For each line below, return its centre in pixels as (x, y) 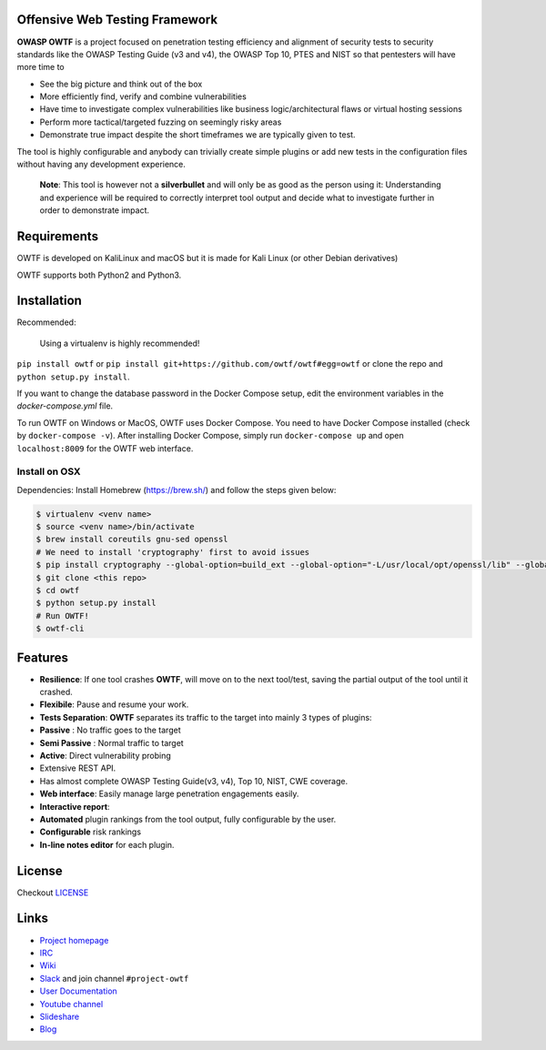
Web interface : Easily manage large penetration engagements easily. (169, 794)
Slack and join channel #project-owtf (114, 978)
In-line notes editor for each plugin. (107, 844)
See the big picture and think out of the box (121, 84)
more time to (40, 67)
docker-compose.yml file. (65, 406)
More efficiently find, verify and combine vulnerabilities (143, 96)
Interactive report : (75, 806)
